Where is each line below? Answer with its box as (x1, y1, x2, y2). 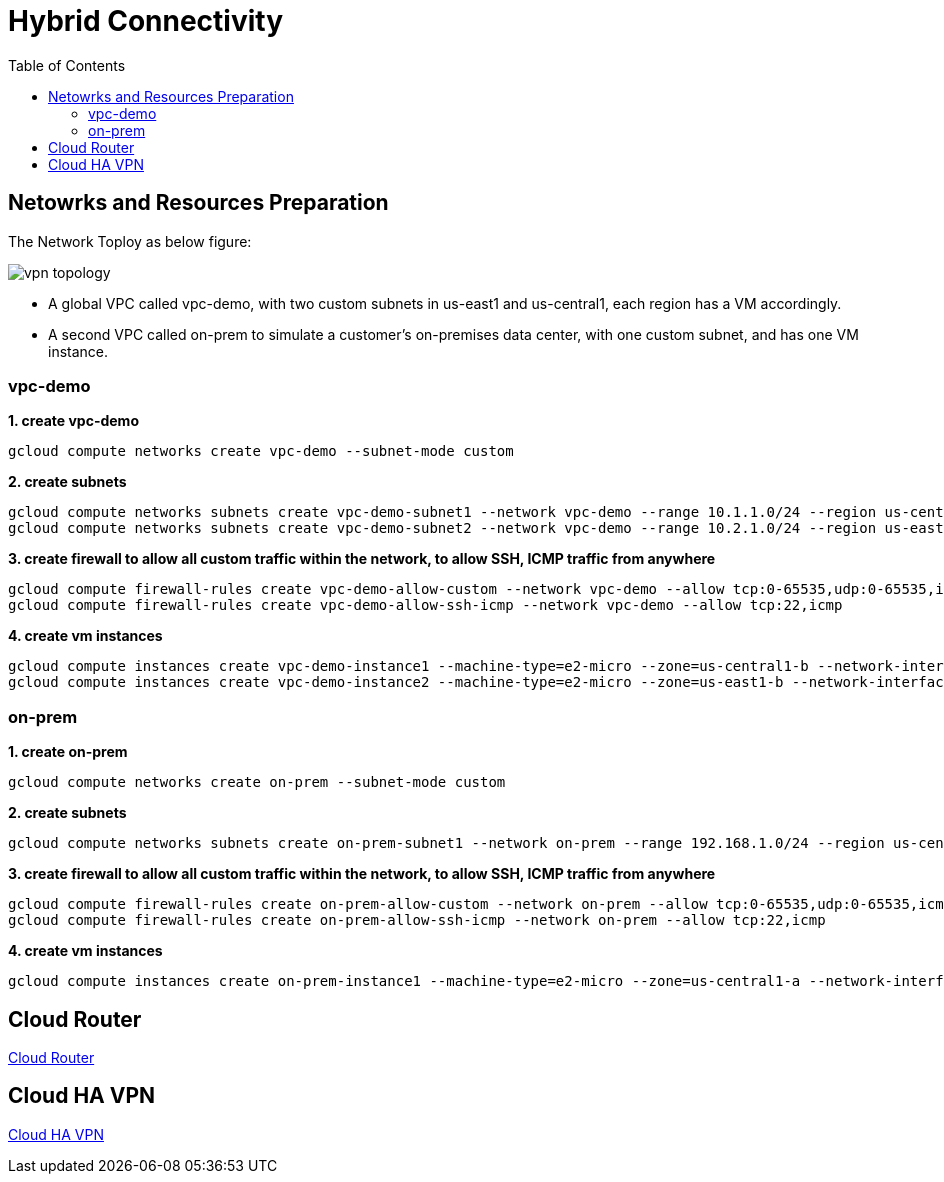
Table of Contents (8, 56, 126, 74)
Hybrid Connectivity (8, 4, 284, 38)
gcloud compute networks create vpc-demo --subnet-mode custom (8, 443, 514, 460)
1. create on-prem (8, 743, 128, 761)
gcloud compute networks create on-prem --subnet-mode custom (8, 774, 506, 791)
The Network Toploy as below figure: (8, 232, 252, 250)
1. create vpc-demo (8, 412, 139, 430)
